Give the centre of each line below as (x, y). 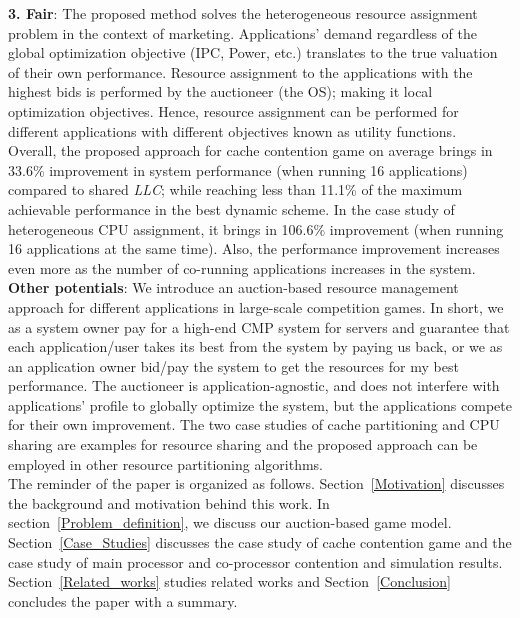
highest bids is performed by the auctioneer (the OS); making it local (220, 91)
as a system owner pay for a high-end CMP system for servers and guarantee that (259, 326)
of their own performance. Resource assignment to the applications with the (240, 71)
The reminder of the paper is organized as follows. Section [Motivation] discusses (256, 483)
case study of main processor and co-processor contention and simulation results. (255, 561)
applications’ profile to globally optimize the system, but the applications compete (260, 404)
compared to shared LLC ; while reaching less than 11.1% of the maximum (235, 189)
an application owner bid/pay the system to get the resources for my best (233, 365)
